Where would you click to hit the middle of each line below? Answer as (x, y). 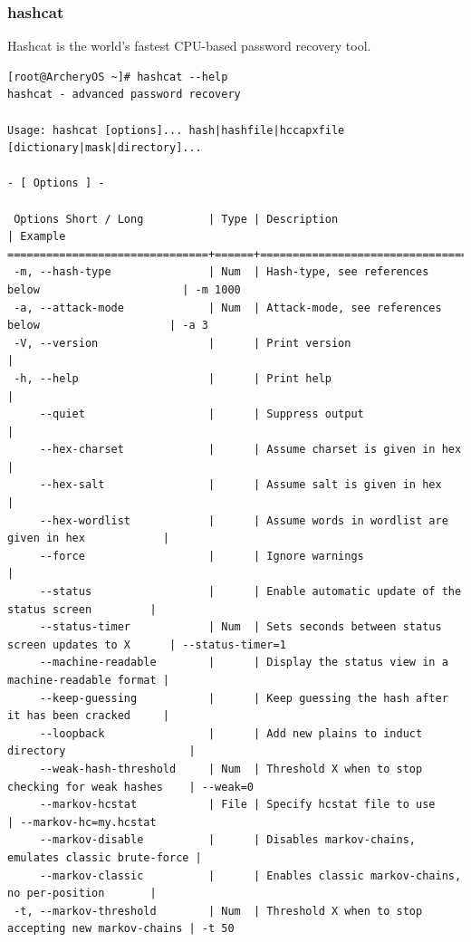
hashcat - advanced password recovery (124, 95)
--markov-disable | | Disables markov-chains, (228, 840)
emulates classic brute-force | (105, 857)
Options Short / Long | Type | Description (176, 219)
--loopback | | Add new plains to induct (231, 733)
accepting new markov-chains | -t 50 (121, 929)
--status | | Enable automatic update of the (250, 592)
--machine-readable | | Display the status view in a (244, 663)
